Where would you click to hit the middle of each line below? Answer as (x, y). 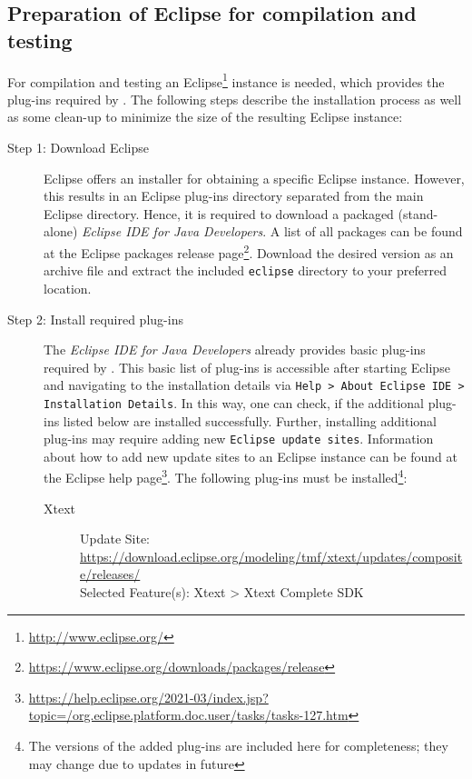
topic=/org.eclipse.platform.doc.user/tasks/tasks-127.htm (188, 715)
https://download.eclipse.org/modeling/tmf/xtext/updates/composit (271, 556)
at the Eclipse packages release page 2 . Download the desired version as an (249, 251)
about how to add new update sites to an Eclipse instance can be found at (251, 456)
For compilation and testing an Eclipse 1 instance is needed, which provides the (226, 80)
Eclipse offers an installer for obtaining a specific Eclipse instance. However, (254, 178)
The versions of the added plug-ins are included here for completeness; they (238, 746)
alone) (61, 231)
